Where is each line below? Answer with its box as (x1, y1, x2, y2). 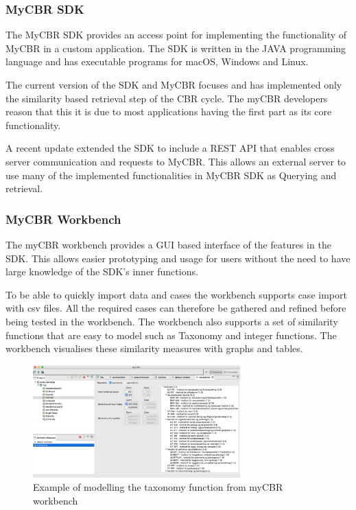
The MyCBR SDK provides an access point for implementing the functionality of (5, 27, 347, 42)
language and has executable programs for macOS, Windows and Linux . (5, 54, 309, 69)
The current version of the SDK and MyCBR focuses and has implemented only (5, 78, 342, 91)
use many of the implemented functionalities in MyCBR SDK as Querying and (5, 167, 337, 182)
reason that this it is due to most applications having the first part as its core (5, 104, 332, 119)
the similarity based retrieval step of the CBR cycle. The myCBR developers (5, 91, 328, 105)
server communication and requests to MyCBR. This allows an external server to (5, 154, 346, 168)
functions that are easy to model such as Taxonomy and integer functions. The (5, 327, 337, 342)
